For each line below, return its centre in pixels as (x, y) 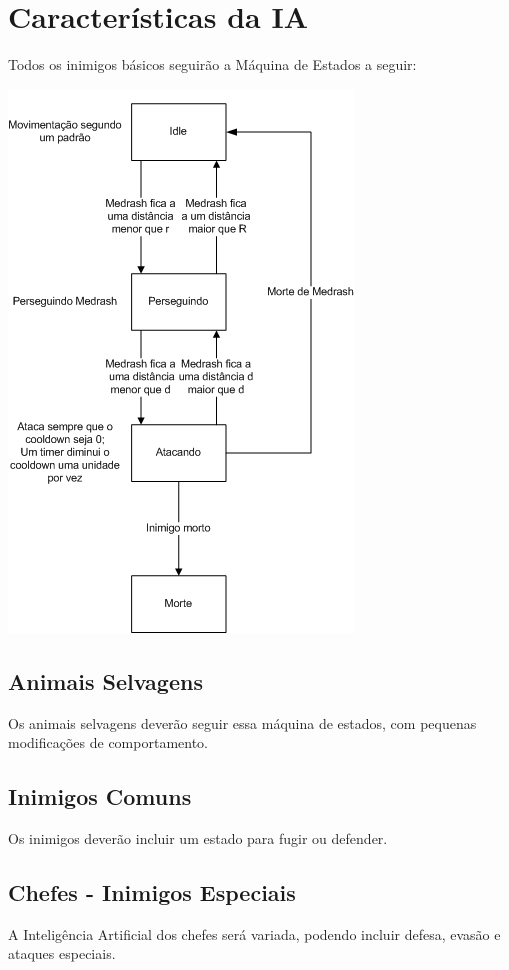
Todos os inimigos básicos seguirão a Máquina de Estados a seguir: (212, 64)
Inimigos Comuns (100, 796)
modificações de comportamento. (108, 742)
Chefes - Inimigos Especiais (152, 891)
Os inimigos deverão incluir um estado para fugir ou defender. (198, 837)
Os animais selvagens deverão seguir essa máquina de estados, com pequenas (242, 722)
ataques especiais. (62, 953)
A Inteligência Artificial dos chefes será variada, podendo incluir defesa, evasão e (254, 933)
